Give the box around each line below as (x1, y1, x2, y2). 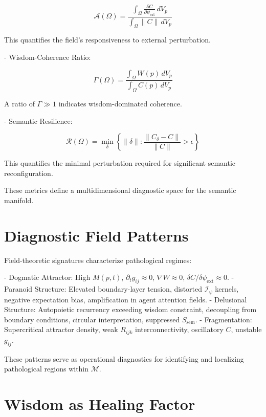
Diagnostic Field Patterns (4, 225, 189, 246)
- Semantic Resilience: (4, 115, 73, 126)
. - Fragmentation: (195, 314, 252, 324)
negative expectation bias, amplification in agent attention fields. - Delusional (4, 294, 247, 304)
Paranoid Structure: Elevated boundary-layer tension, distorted (4, 283, 203, 294)
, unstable (231, 324, 262, 335)
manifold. (4, 195, 34, 206)
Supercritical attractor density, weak (4, 324, 118, 335)
